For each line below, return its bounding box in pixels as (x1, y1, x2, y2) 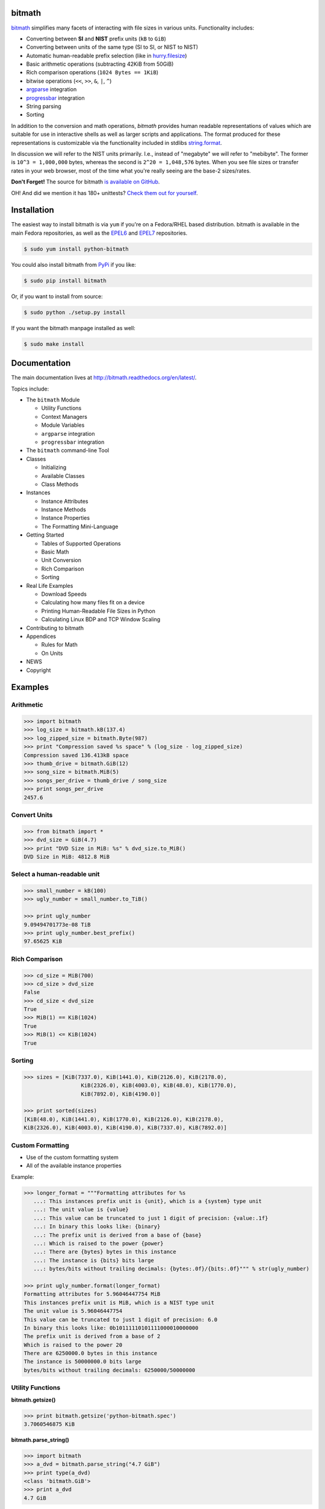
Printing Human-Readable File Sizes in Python (41, 607, 156, 614)
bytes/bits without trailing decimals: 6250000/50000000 (23, 1367, 196, 1373)
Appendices (26, 633, 57, 640)
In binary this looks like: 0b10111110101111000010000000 (23, 1324, 199, 1331)
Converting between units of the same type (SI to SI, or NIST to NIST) (26, 43, 199, 51)
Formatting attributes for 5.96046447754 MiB (23, 1290, 161, 1298)
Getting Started (26, 531, 64, 538)
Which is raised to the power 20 (23, 1341, 123, 1348)
